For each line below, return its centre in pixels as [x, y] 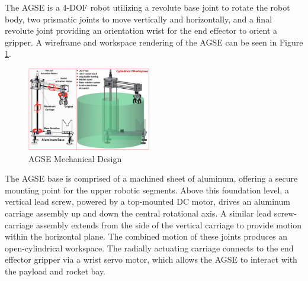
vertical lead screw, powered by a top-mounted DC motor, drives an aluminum [147, 201]
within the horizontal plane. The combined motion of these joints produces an [146, 236]
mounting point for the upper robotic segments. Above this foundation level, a [147, 190]
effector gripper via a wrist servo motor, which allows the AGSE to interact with [151, 259]
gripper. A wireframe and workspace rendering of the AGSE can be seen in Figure [154, 42]
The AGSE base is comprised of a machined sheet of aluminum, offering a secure [151, 178]
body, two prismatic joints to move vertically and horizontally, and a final [139, 19]
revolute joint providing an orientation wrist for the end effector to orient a [141, 30]
